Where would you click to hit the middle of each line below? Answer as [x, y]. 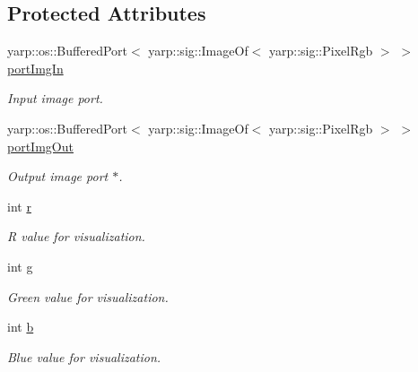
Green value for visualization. [88, 296]
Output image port [58, 176]
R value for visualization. [76, 236]
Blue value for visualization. [84, 356]
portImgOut [40, 146]
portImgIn [35, 68]
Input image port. [55, 98]
